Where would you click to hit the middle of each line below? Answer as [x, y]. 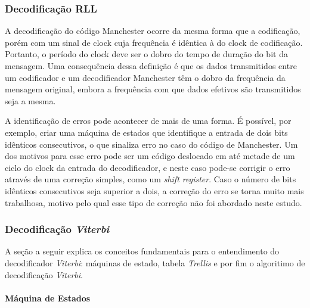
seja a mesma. [30, 100]
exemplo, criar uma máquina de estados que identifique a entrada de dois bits [146, 132]
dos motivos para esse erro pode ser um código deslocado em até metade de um [150, 156]
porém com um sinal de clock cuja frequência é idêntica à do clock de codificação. [154, 42]
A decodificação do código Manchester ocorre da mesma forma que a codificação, [153, 31]
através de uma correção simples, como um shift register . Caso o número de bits [151, 179]
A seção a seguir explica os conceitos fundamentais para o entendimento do [142, 251]
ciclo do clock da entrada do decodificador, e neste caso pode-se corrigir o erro [148, 167]
